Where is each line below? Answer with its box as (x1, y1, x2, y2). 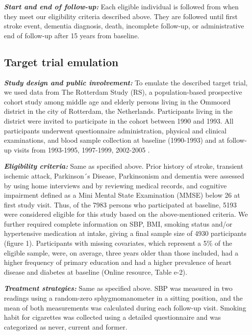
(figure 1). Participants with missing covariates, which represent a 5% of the (4, 238, 232, 248)
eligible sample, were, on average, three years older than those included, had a (4, 247, 238, 258)
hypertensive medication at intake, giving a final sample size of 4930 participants (4, 228, 247, 238)
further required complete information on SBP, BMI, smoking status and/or (4, 218, 232, 229)
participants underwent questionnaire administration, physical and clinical (4, 125, 227, 135)
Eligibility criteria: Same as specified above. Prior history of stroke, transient (4, 161, 244, 171)
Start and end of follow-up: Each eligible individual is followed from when (4, 1, 239, 11)
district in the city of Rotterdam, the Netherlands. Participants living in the (4, 106, 233, 116)
